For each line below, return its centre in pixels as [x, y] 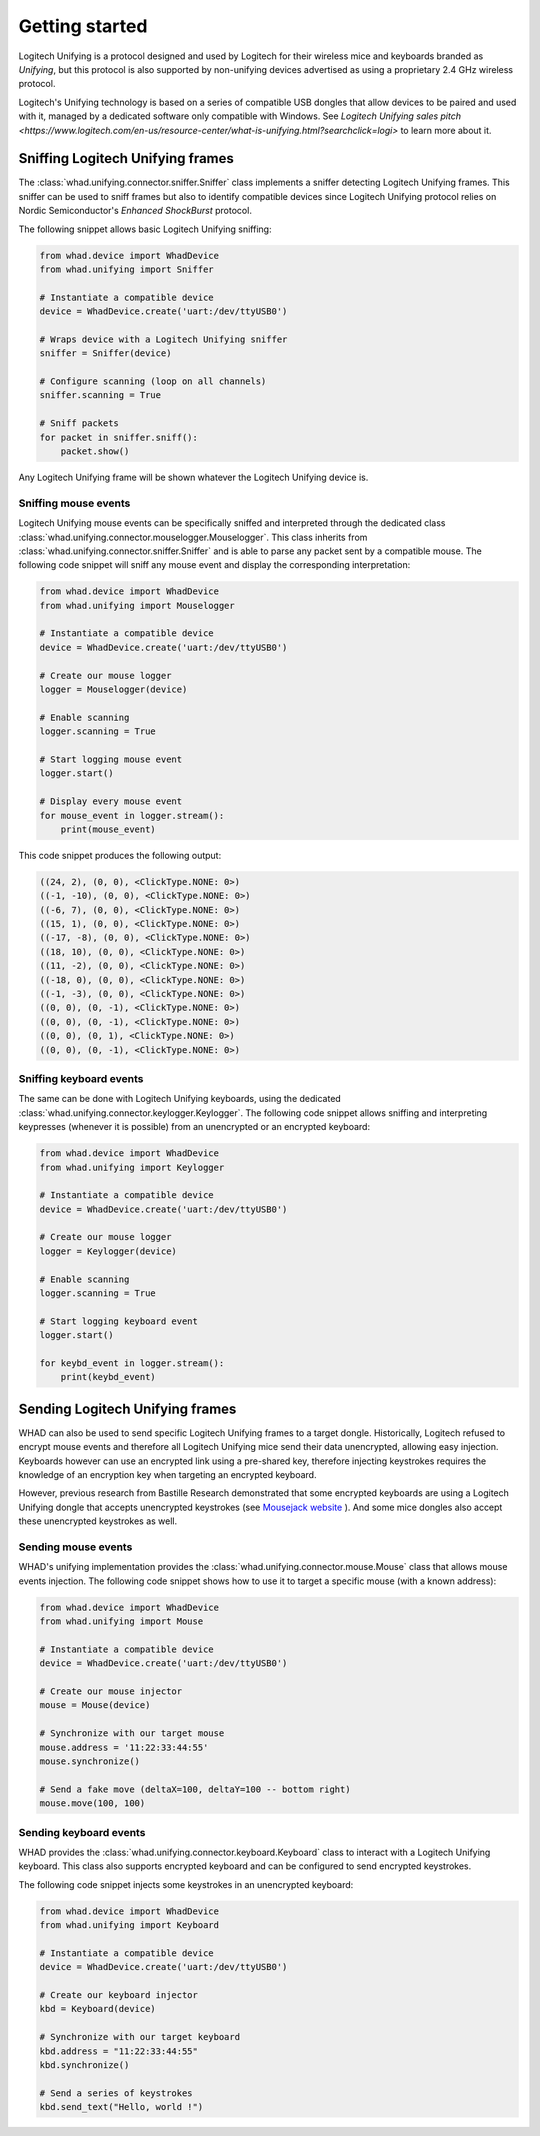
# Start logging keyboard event [119, 1321]
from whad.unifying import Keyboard [129, 1925]
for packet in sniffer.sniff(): [119, 437]
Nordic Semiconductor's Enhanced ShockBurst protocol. [135, 211]
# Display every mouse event [111, 801]
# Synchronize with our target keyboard [139, 2037]
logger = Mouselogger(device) [113, 689]
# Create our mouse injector [111, 1691]
